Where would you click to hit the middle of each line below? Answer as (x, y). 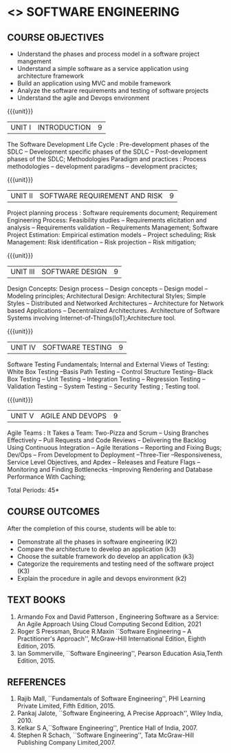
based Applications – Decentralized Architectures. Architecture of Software (113, 310)
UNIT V (22, 416)
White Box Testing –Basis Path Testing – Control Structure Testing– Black (110, 372)
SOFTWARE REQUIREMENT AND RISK (101, 196)
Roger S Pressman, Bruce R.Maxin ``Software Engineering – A (104, 631)
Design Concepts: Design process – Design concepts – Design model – (108, 289)
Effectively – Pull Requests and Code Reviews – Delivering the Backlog (107, 440)
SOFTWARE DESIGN (74, 271)
